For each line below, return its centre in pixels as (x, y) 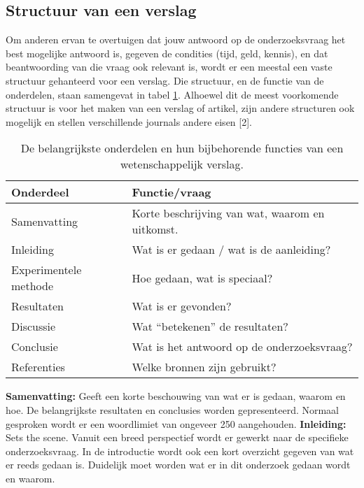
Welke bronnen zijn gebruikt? (204, 367)
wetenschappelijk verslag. (182, 164)
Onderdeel (40, 192)
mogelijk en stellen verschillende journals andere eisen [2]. (129, 121)
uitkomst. (155, 229)
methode (33, 286)
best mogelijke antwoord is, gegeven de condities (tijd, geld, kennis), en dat (167, 53)
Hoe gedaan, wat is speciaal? (202, 278)
